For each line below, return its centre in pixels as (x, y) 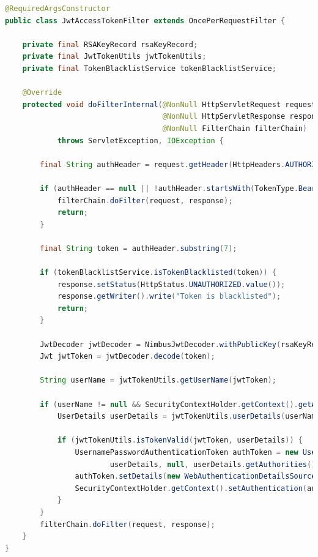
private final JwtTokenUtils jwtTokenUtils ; (114, 57)
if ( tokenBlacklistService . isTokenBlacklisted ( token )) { (158, 273)
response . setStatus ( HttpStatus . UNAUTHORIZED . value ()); (171, 284)
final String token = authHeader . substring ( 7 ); (139, 248)
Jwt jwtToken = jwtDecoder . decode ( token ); (128, 357)
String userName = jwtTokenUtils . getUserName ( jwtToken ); (158, 380)
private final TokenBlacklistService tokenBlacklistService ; (149, 68)
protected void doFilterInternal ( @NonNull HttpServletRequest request (169, 104)
